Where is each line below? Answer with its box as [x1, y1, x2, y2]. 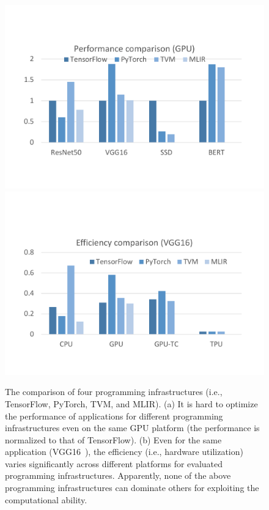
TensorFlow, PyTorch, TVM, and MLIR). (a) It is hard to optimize [5, 397, 258, 410]
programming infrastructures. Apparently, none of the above [5, 469, 231, 482]
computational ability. [5, 493, 87, 506]
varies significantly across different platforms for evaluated [5, 457, 223, 470]
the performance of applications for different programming [5, 409, 223, 422]
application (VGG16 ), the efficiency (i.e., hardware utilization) [5, 445, 243, 458]
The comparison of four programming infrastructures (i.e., [5, 385, 223, 398]
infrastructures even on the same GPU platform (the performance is [5, 421, 260, 434]
